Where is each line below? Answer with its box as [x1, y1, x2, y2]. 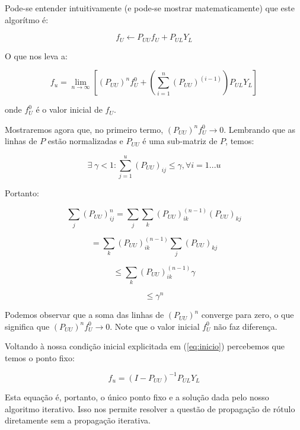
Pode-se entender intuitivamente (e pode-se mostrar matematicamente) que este [5, 2, 295, 14]
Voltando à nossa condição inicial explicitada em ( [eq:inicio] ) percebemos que [5, 340, 285, 352]
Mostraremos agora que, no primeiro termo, [5, 123, 164, 135]
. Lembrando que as [224, 123, 296, 135]
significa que [5, 320, 50, 332]
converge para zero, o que [201, 308, 294, 321]
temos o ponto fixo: [5, 351, 75, 364]
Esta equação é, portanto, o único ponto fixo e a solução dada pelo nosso [5, 390, 269, 403]
